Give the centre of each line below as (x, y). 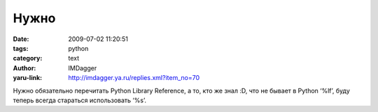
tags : (21, 48)
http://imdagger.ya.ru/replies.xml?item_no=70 (134, 78)
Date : (21, 39)
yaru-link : (27, 78)
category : (28, 58)
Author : (24, 68)
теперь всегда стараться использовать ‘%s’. (80, 100)
